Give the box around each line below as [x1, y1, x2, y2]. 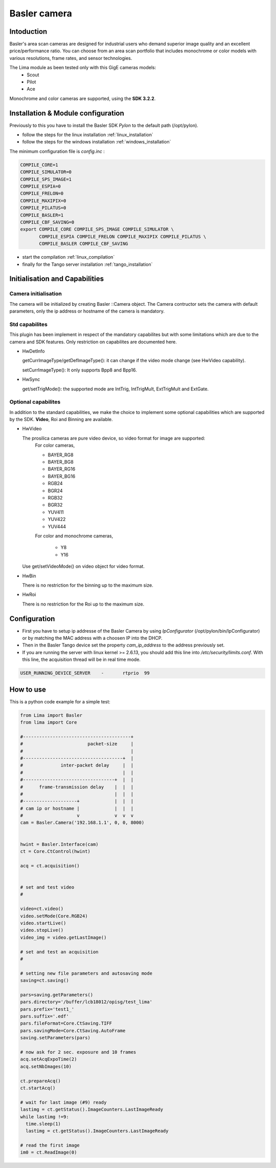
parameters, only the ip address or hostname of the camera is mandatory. [9, 308, 165, 315]
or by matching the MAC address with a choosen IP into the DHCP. [22, 635, 163, 641]
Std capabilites [9, 321, 48, 328]
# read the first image [20, 1142, 80, 1149]
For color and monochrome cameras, [35, 533, 113, 539]
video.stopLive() [20, 927, 64, 933]
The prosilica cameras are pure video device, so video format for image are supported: [22, 435, 205, 441]
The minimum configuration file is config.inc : [9, 148, 105, 154]
